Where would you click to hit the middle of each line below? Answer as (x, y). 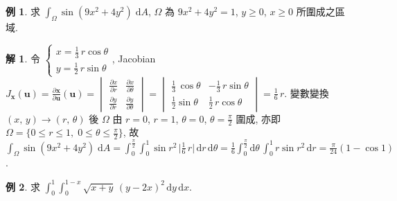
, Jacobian (134, 59)
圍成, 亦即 (258, 118)
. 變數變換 (307, 93)
